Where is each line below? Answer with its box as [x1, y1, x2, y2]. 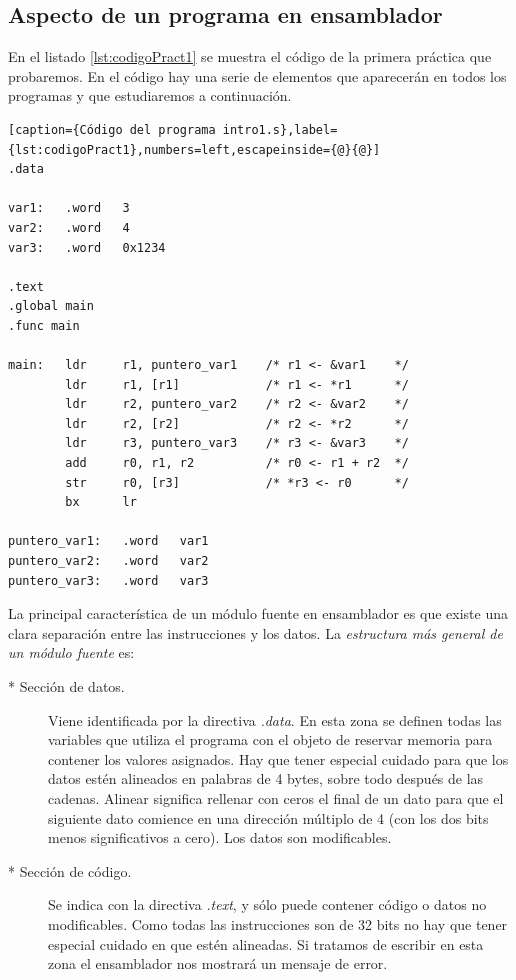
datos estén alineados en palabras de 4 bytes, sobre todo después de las [48, 768, 484, 789]
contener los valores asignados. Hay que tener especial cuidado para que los [48, 748, 509, 769]
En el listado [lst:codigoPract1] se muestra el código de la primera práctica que [8, 46, 492, 67]
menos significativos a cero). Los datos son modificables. [48, 827, 392, 848]
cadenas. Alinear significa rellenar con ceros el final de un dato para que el [48, 787, 504, 808]
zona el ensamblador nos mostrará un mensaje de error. [48, 953, 388, 974]
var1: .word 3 [8, 201, 130, 216]
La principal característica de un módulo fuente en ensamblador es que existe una [8, 603, 508, 624]
